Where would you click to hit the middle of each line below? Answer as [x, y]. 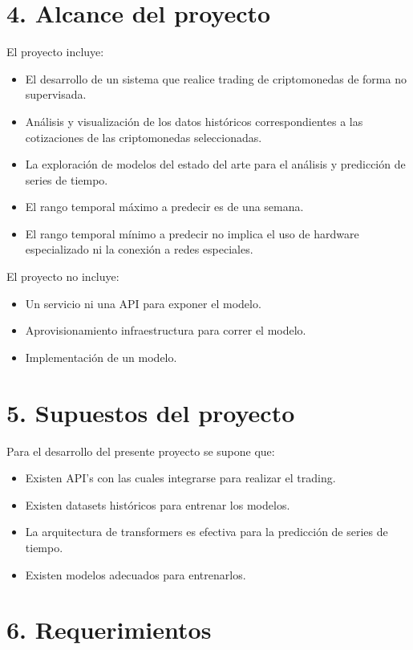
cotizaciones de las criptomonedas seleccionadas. [144, 137]
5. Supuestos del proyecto [151, 412]
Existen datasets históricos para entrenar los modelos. [158, 504]
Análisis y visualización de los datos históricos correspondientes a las [194, 121]
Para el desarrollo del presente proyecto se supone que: [141, 451]
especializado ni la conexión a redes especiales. [139, 249]
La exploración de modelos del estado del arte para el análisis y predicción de [215, 164]
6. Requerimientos [109, 630]
